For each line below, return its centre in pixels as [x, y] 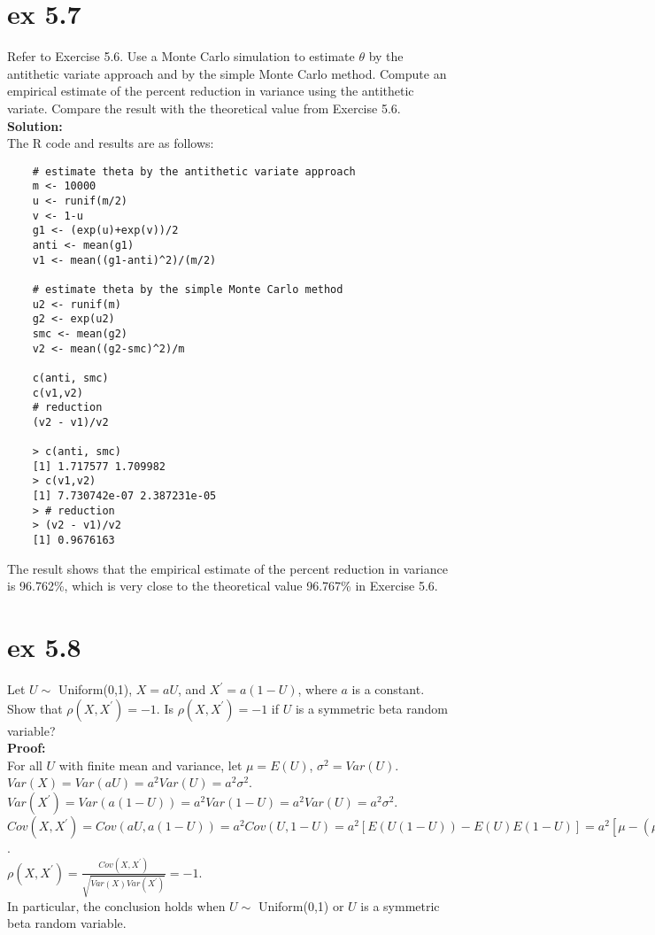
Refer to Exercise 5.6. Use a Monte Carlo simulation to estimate [181, 56]
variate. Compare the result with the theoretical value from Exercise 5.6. [204, 108]
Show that [35, 708]
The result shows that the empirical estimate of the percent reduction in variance [227, 568]
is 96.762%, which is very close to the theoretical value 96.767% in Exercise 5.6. [223, 586]
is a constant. [388, 689]
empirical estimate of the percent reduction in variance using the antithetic [211, 91]
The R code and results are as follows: [111, 143]
